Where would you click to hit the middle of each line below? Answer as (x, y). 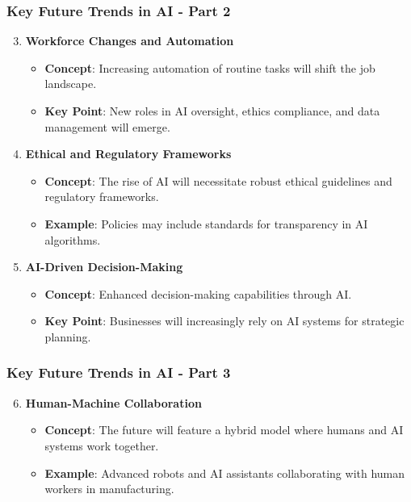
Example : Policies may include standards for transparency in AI (206, 223)
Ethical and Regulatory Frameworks (128, 154)
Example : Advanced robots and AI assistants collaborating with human (225, 473)
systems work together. (102, 445)
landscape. (71, 84)
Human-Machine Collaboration (113, 402)
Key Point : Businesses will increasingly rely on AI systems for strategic (224, 321)
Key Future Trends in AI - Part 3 (119, 372)
